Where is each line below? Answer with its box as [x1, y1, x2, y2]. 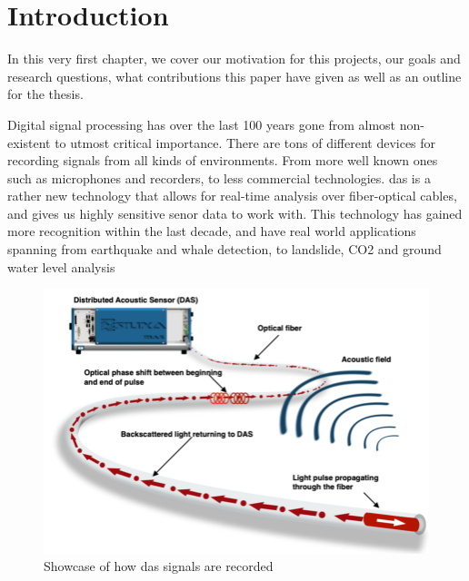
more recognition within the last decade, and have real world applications [7, 222, 416, 241]
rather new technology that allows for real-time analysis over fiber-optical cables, [7, 186, 457, 205]
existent [7, 133, 51, 152]
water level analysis [7, 257, 115, 276]
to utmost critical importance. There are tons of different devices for [55, 133, 436, 152]
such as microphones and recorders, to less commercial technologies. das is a [7, 168, 431, 187]
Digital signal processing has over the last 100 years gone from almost [7, 114, 396, 133]
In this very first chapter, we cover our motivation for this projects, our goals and [7, 49, 461, 68]
